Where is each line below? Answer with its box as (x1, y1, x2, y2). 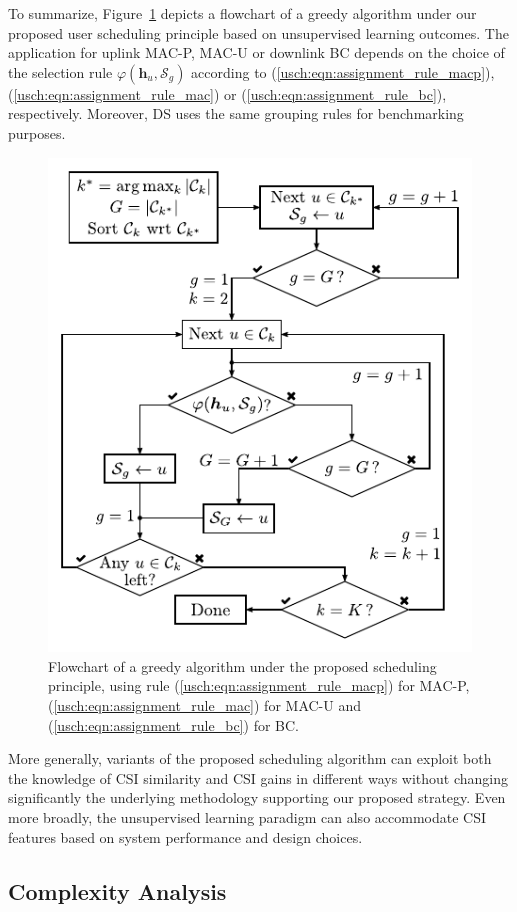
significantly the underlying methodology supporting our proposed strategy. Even (8, 787, 506, 808)
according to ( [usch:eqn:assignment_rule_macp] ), (191, 61, 495, 82)
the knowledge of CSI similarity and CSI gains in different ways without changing (8, 767, 509, 788)
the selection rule (8, 61, 113, 82)
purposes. (8, 122, 66, 143)
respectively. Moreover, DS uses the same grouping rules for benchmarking (8, 103, 464, 124)
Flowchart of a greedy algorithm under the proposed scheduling (48, 655, 437, 676)
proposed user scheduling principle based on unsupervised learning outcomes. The (8, 22, 509, 43)
